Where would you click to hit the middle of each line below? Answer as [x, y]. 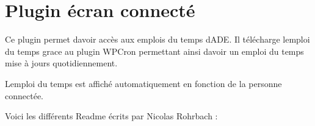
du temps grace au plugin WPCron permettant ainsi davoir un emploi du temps [154, 51]
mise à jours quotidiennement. [61, 63]
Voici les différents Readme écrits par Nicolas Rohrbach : [111, 116]
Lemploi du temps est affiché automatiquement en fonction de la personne [143, 83]
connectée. [24, 95]
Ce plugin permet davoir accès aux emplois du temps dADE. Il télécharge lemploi [157, 39]
